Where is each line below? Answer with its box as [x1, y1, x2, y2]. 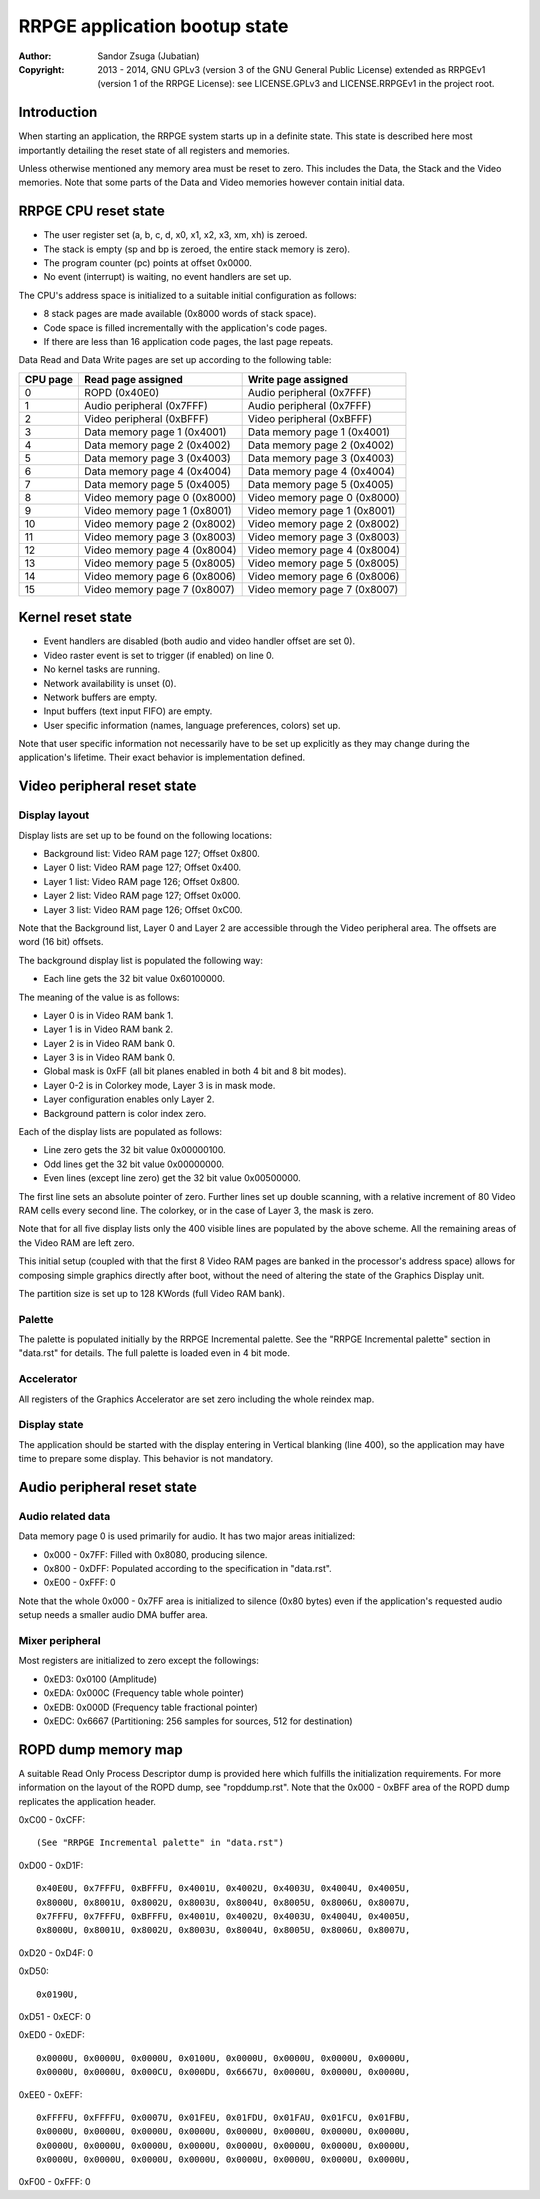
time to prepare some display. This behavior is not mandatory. [18, 1453, 274, 1465]
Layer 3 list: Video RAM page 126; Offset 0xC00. [43, 903, 243, 915]
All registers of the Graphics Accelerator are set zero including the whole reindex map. [18, 1393, 375, 1405]
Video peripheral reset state [18, 778, 197, 795]
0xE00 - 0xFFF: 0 [43, 1576, 116, 1589]
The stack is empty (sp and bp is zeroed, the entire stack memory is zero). [43, 243, 350, 255]
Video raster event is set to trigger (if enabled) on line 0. [43, 649, 275, 661]
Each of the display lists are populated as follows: [18, 1126, 223, 1138]
